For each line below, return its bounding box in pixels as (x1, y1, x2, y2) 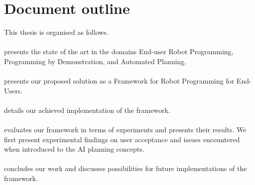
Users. (4, 85, 23, 95)
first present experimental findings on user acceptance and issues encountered (4, 134, 240, 144)
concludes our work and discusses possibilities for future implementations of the (4, 163, 247, 174)
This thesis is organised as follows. (4, 27, 109, 37)
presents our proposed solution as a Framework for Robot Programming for (4, 76, 235, 86)
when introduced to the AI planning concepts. (4, 144, 144, 154)
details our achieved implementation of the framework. (4, 104, 170, 115)
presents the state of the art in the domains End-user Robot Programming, (4, 46, 234, 57)
